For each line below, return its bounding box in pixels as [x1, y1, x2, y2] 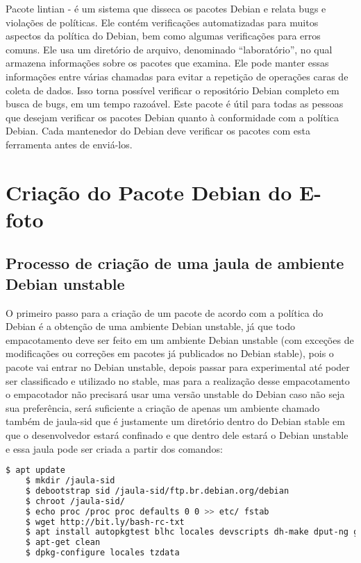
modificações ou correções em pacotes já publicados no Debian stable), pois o [6, 346, 334, 361]
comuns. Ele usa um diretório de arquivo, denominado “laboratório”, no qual [6, 42, 333, 56]
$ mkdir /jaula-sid [25, 476, 115, 486]
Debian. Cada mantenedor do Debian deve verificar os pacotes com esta [6, 123, 310, 138]
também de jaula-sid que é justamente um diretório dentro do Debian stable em [6, 414, 345, 428]
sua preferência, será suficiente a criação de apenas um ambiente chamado [6, 400, 320, 415]
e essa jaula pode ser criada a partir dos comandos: [6, 441, 223, 456]
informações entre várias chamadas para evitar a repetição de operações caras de [6, 69, 349, 83]
